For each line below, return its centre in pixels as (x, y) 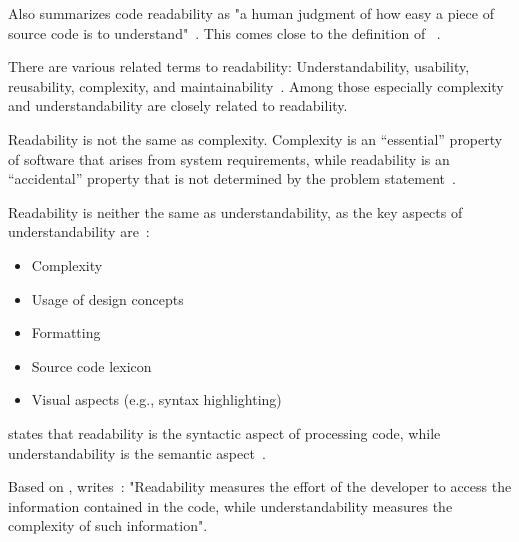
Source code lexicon (91, 365)
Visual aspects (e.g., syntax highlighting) (156, 399)
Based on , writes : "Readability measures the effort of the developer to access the (260, 486)
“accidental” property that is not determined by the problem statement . (232, 178)
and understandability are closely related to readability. (178, 105)
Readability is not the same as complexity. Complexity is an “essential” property (255, 138)
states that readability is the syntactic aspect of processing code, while (224, 432)
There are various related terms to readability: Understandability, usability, (239, 66)
